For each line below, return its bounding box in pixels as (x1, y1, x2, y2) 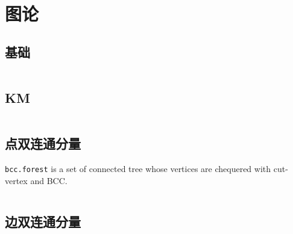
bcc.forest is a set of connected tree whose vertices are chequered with (5, 162, 271, 174)
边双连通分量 (5, 212, 81, 230)
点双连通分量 (5, 134, 81, 153)
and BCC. (30, 174, 68, 186)
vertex (5, 174, 28, 186)
